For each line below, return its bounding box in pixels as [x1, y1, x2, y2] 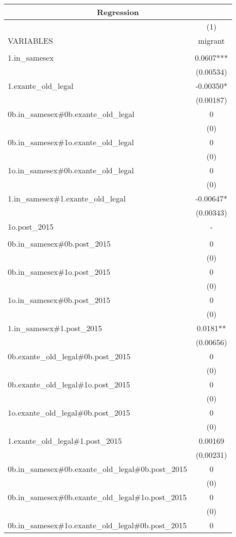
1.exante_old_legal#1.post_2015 [8, 435, 122, 446]
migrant [198, 35, 225, 46]
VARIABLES [8, 35, 53, 46]
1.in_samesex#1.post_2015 [8, 322, 102, 334]
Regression [97, 6, 139, 17]
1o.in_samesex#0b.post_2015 [8, 294, 110, 305]
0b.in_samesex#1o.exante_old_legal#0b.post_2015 [8, 520, 187, 531]
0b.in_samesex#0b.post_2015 [8, 238, 111, 249]
